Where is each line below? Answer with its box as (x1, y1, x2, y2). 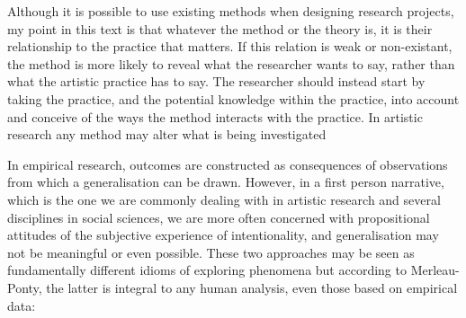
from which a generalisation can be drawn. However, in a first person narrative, (7, 172, 444, 191)
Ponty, (7, 278, 42, 296)
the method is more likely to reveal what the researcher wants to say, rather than (7, 54, 455, 73)
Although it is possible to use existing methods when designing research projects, (7, 2, 454, 20)
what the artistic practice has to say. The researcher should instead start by (7, 72, 426, 91)
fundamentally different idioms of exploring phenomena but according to (7, 261, 407, 279)
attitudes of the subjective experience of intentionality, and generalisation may (7, 225, 439, 244)
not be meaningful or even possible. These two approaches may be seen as (7, 243, 415, 261)
